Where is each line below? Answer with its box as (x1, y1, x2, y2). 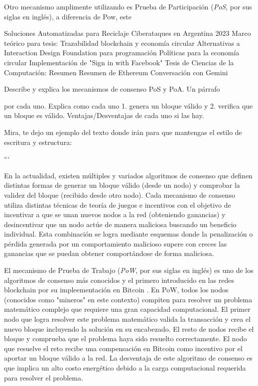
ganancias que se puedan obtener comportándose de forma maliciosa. (4, 248, 214, 258)
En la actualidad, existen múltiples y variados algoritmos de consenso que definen (4, 170, 253, 180)
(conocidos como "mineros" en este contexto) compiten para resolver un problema (4, 294, 253, 304)
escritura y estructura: (4, 136, 72, 147)
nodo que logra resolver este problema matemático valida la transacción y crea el (4, 314, 251, 324)
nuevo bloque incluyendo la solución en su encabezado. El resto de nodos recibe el (4, 323, 254, 334)
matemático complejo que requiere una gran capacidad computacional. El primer (4, 304, 251, 314)
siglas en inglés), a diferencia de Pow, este (4, 11, 132, 21)
